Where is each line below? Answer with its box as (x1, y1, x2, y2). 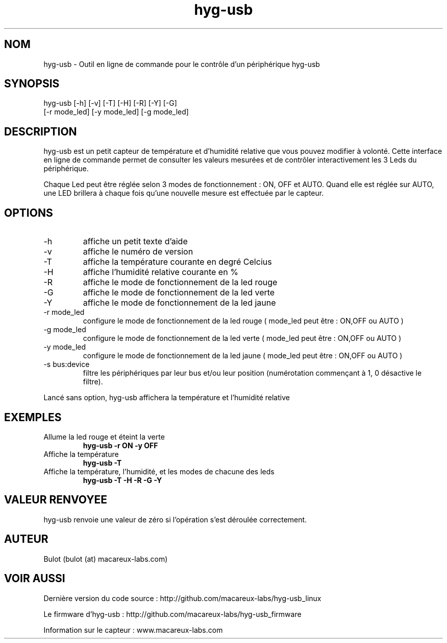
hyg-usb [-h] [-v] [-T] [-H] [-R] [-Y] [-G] (43, 99, 177, 108)
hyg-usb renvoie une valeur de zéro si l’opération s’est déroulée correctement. (43, 515, 307, 524)
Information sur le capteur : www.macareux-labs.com (43, 625, 223, 634)
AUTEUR (4, 533, 48, 546)
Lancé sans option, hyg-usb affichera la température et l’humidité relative (43, 393, 290, 402)
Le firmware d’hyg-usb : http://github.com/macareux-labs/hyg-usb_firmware (43, 609, 302, 618)
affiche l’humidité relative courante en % (83, 267, 238, 278)
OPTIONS (4, 206, 53, 219)
